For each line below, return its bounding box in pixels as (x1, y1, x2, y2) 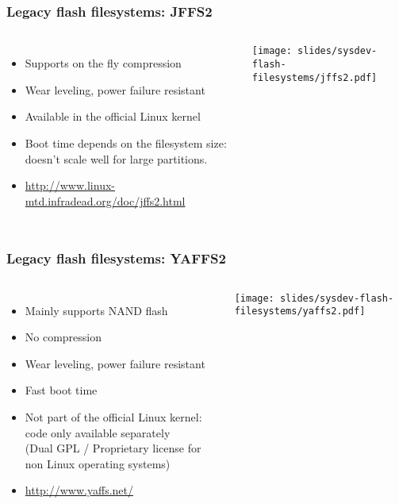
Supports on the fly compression (25, 55, 182, 71)
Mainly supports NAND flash (25, 302, 168, 318)
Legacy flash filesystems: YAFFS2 (6, 248, 226, 268)
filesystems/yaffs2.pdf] (234, 306, 366, 317)
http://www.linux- (25, 177, 115, 194)
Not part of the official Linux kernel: (25, 408, 202, 425)
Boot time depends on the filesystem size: (25, 135, 227, 151)
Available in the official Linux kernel (25, 108, 201, 125)
